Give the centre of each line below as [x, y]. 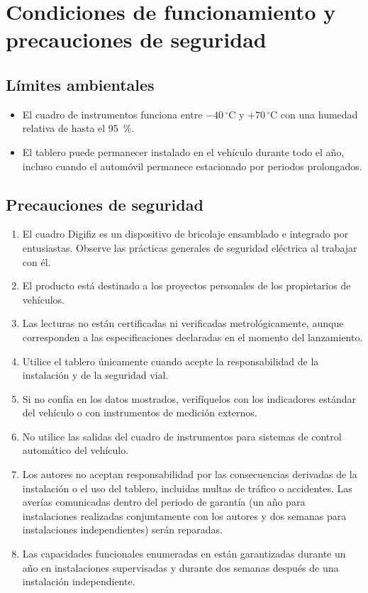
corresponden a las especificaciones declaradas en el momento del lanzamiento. [193, 337]
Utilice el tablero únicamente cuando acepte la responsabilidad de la [171, 361]
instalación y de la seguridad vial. [95, 375]
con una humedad [319, 114]
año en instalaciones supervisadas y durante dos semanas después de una [180, 567]
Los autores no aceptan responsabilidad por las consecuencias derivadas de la [190, 474]
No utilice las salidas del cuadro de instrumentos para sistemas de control [182, 436]
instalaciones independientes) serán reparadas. [122, 530]
